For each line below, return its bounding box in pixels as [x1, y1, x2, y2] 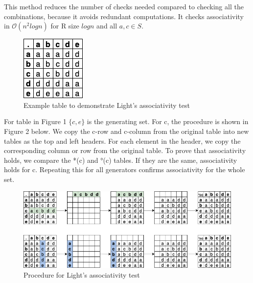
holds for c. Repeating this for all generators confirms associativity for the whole [4, 164, 245, 175]
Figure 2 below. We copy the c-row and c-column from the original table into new [4, 126, 249, 136]
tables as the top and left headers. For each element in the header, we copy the [4, 135, 241, 146]
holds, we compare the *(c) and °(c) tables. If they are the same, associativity [4, 154, 237, 165]
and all [96, 21, 117, 31]
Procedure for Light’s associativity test [23, 269, 140, 280]
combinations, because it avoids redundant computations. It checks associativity [4, 11, 244, 21]
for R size [50, 21, 79, 31]
